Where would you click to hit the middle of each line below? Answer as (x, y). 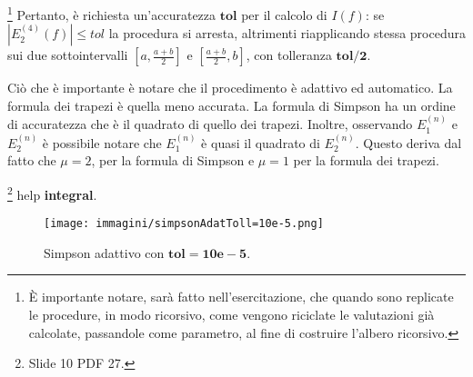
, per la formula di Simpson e (173, 160)
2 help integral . (52, 193)
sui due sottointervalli (68, 55)
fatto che (32, 160)
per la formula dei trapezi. (366, 160)
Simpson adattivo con (104, 252)
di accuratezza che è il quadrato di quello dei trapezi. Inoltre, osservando (210, 124)
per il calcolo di (284, 14)
